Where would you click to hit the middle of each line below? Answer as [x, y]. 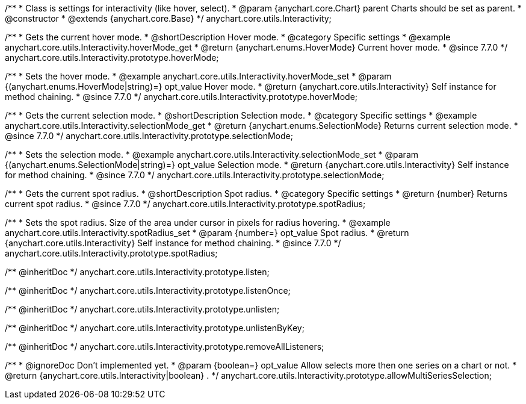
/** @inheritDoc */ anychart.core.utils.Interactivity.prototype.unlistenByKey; [155, 328]
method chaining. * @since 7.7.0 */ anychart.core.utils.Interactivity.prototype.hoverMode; [181, 97]
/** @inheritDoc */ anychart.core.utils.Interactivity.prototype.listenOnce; [148, 291]
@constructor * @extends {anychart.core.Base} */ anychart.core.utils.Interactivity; [168, 18]
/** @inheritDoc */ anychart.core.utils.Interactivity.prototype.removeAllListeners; [165, 347]
